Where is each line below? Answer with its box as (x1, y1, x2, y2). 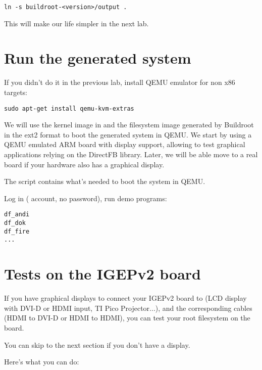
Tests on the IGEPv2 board (4, 263, 201, 284)
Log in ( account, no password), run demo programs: (4, 193, 167, 203)
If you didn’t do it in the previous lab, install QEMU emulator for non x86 (4, 77, 235, 87)
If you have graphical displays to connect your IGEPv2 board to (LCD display (4, 293, 247, 303)
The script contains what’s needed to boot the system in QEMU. (4, 176, 205, 187)
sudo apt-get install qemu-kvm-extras (4, 105, 134, 112)
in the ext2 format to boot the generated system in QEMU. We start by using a (4, 129, 252, 140)
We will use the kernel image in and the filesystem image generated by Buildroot (4, 119, 254, 130)
